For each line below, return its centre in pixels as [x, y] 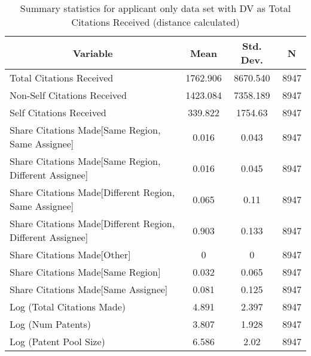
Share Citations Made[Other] [70, 254]
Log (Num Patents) [51, 324]
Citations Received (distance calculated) [155, 22]
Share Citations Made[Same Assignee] [89, 289]
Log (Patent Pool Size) [57, 341]
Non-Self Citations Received [68, 95]
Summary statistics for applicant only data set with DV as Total [155, 8]
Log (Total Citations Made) [68, 307]
